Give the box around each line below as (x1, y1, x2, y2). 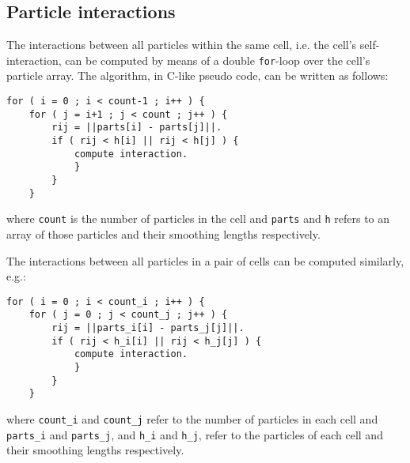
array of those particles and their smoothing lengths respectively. (6, 225, 321, 242)
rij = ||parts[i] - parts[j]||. (51, 122, 222, 134)
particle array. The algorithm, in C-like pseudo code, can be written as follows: (6, 67, 389, 84)
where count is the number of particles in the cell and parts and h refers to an (6, 210, 390, 227)
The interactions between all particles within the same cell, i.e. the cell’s (6, 36, 357, 53)
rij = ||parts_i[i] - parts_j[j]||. (51, 322, 245, 334)
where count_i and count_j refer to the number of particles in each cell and (6, 410, 378, 427)
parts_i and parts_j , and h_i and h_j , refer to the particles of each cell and (6, 426, 383, 442)
